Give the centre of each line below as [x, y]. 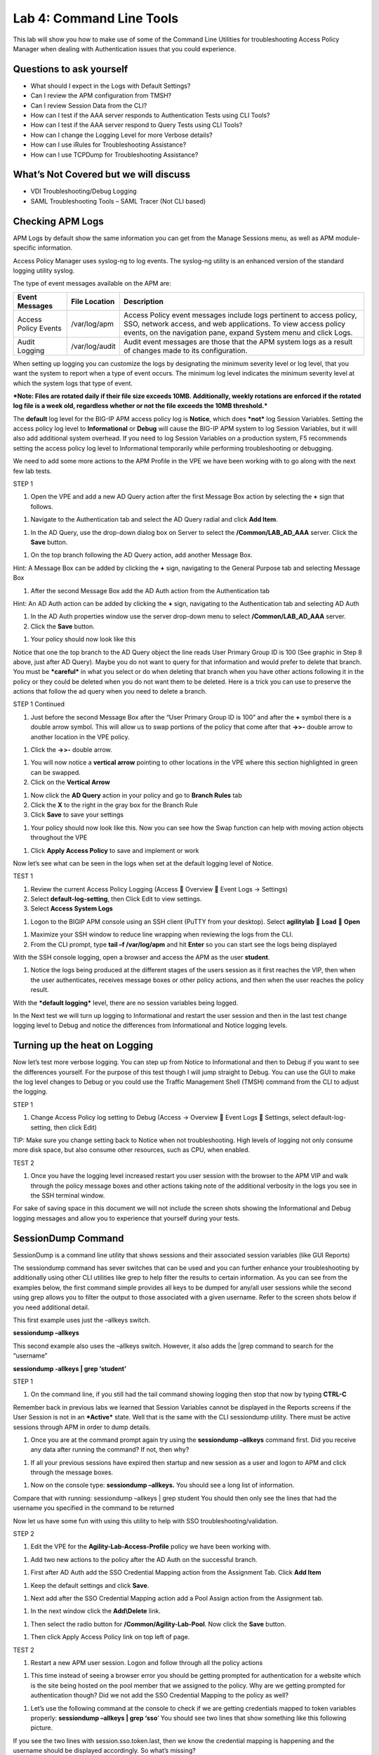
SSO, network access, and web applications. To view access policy [234, 324]
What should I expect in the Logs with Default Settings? [111, 86]
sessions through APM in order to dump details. [82, 1427]
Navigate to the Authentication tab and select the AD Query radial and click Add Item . [154, 519]
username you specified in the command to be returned [94, 1508]
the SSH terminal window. [68, 1195]
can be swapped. [55, 772]
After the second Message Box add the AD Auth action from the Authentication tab [150, 590]
